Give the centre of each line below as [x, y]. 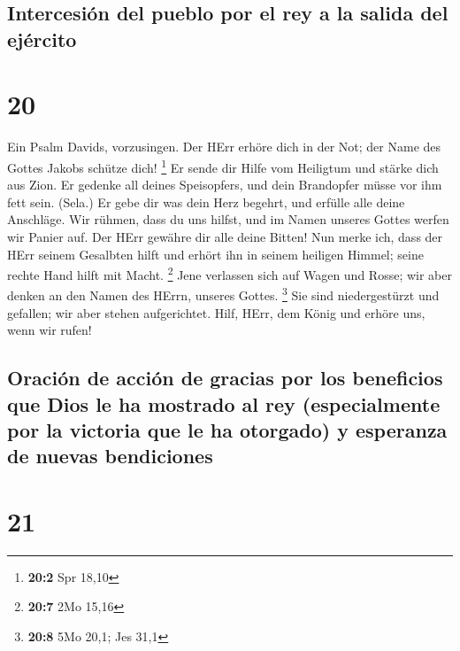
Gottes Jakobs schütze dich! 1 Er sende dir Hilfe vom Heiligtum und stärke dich [223, 166]
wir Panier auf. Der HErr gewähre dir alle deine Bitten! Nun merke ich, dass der [225, 236]
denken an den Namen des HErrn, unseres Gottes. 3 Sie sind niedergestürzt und [223, 294]
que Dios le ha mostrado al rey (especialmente [224, 403]
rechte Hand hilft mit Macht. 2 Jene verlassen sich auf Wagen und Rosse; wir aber [230, 273]
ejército [42, 39]
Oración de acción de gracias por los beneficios [225, 378]
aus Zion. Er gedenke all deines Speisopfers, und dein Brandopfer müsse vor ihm [225, 185]
